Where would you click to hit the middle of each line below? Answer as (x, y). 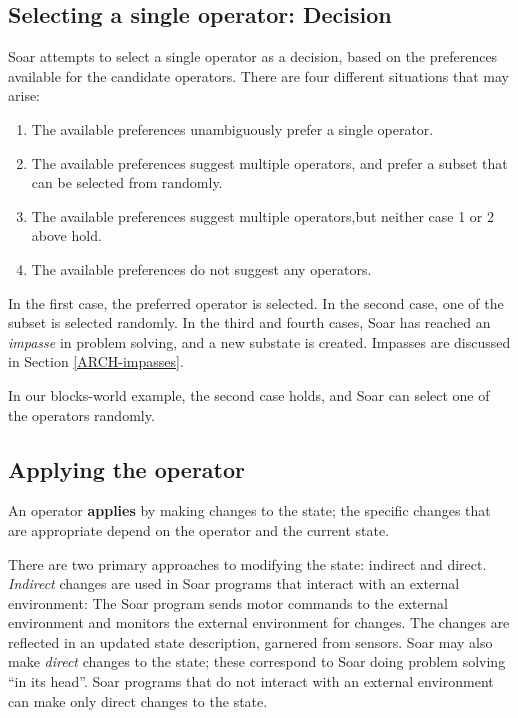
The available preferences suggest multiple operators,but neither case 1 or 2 (262, 215)
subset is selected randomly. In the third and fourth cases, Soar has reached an (249, 322)
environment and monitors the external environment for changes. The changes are (259, 622)
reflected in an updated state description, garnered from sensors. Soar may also (250, 641)
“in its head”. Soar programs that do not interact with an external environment (251, 681)
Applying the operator (127, 468)
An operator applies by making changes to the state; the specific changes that (249, 510)
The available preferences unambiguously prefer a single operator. (232, 128)
